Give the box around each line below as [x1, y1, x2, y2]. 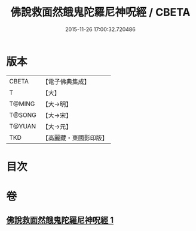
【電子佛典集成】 [42, 77, 91, 86]
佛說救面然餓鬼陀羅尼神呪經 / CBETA [10, 5, 191, 19]
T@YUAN [9, 122, 36, 130]
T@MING [9, 100, 35, 108]
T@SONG [9, 110, 37, 119]
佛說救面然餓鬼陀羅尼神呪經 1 [6, 215, 114, 226]
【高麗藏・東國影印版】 [42, 133, 109, 142]
